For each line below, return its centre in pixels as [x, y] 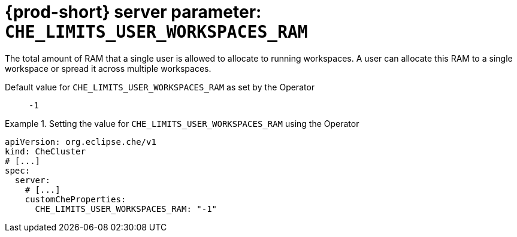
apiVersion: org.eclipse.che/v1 [81, 142]
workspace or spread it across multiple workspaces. [108, 68]
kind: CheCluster [45, 151]
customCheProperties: [75, 199]
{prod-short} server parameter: [133, 12]
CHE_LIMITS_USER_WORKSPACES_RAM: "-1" [126, 209]
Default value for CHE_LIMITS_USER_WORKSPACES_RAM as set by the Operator [160, 87]
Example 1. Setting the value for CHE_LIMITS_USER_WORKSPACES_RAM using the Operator [182, 123]
